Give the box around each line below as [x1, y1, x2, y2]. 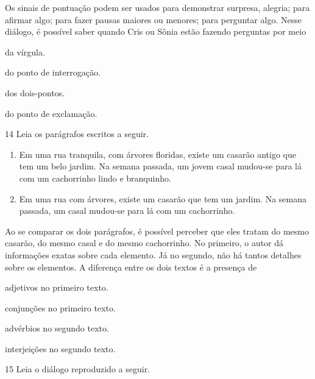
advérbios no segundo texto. [5, 322, 109, 335]
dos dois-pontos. [5, 86, 65, 99]
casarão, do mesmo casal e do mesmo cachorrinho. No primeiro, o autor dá [5, 236, 284, 249]
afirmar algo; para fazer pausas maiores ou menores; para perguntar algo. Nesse [5, 13, 302, 26]
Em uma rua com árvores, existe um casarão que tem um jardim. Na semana [19, 192, 306, 205]
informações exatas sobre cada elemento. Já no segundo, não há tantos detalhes [5, 248, 302, 261]
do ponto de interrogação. [5, 66, 101, 79]
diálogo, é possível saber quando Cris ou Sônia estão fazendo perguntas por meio [5, 25, 306, 38]
